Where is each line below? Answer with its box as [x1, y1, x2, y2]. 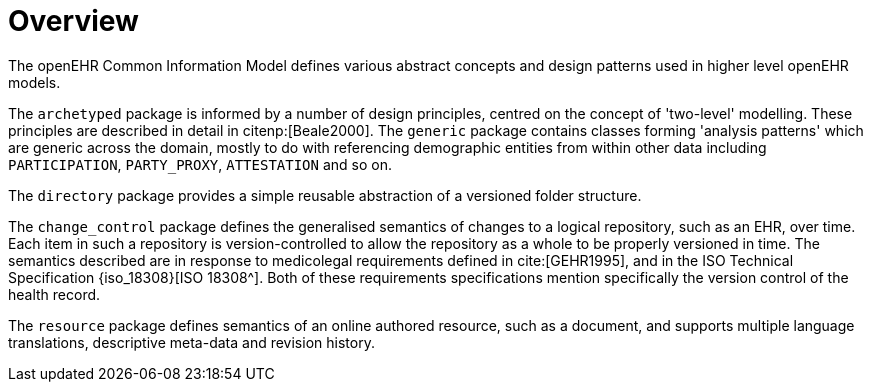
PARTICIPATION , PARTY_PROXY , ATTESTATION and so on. [8, 155, 392, 173]
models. [8, 73, 61, 91]
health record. [8, 285, 101, 303]
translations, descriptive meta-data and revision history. [8, 333, 375, 351]
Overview [8, 4, 139, 38]
